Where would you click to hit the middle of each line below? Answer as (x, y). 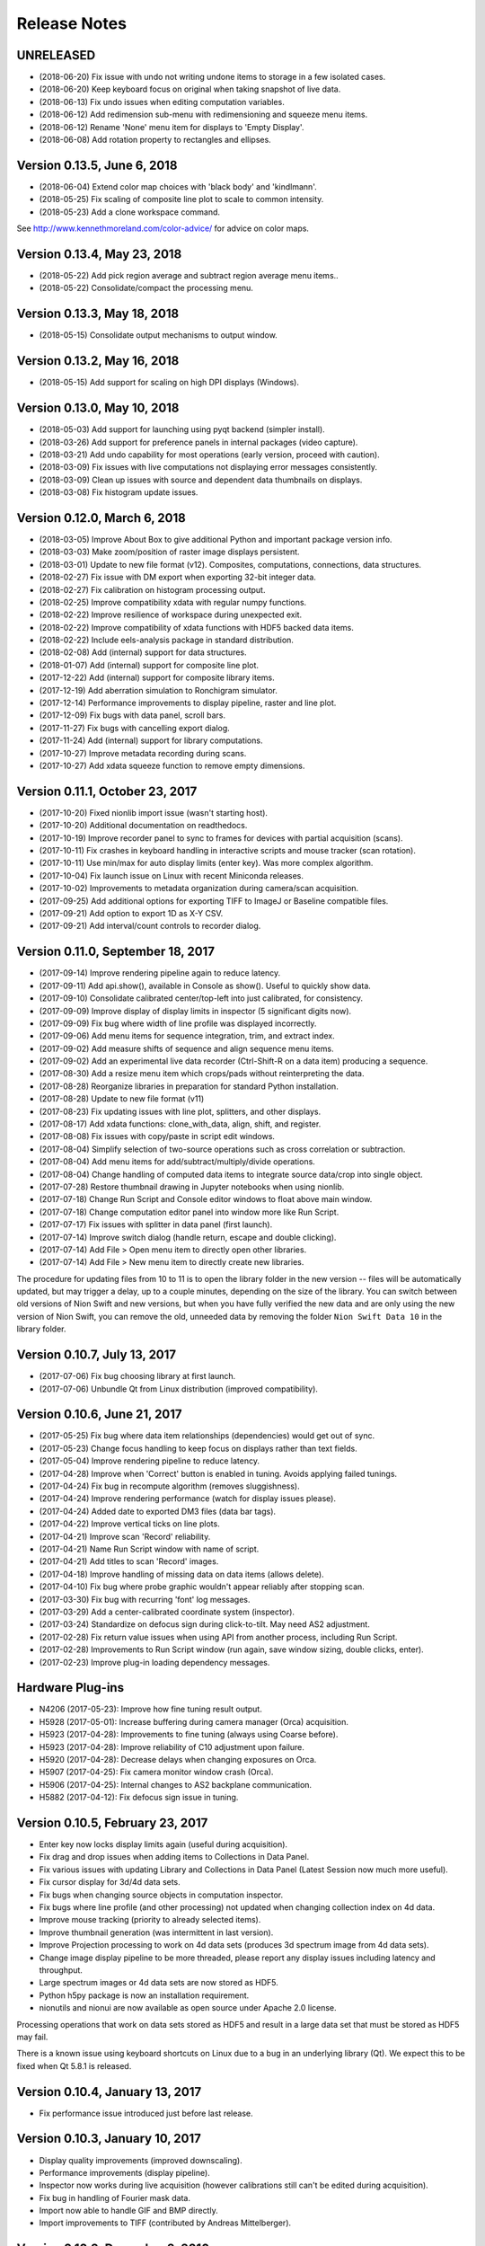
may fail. (32, 2037)
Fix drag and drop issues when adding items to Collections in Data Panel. (174, 1857)
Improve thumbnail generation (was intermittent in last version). (156, 1932)
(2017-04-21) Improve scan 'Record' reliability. (125, 1536)
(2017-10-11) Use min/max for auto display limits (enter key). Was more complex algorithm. (206, 863)
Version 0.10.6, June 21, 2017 (100, 1415)
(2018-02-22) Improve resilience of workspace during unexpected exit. (171, 615)
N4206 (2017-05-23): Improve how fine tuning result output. (150, 1709)
